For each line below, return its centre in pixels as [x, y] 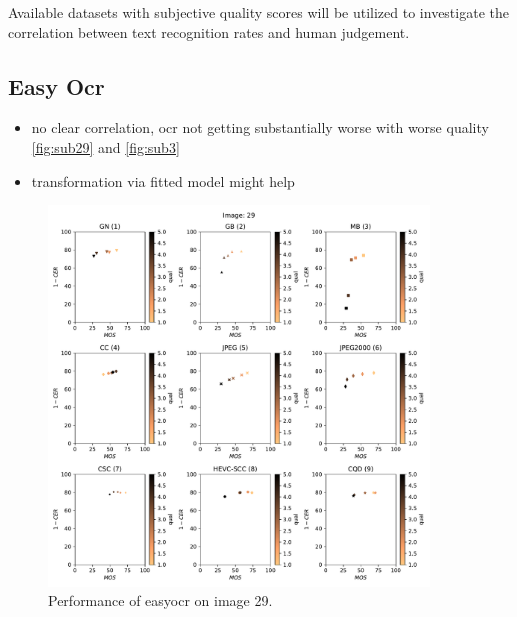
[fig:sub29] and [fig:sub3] [105, 146]
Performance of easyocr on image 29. [160, 600]
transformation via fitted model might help [163, 180]
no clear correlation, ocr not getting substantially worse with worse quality [260, 127]
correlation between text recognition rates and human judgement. [209, 31]
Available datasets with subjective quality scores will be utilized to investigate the [258, 12]
